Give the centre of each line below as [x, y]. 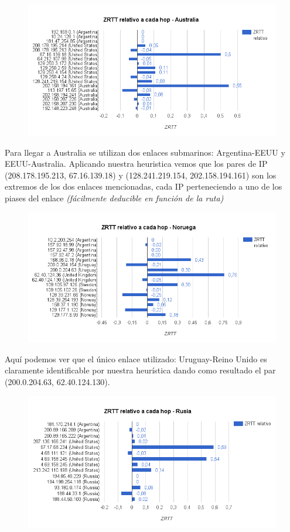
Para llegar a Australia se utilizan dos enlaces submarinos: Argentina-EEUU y [145, 152]
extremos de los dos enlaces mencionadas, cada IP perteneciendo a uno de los [144, 186]
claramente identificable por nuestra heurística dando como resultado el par [140, 370]
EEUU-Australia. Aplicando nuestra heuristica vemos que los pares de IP [136, 164]
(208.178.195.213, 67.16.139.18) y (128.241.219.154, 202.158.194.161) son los [141, 175]
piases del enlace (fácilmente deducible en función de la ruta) [114, 198]
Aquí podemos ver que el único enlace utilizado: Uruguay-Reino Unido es [136, 358]
